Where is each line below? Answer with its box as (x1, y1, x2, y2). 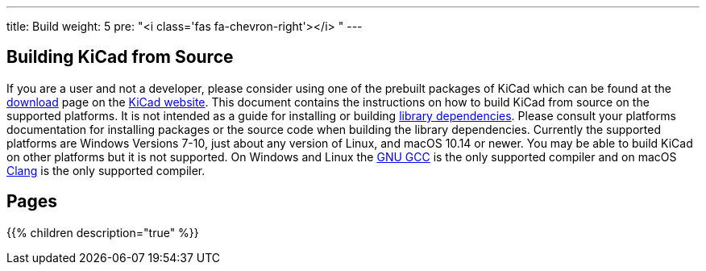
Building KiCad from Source (6, 47, 234, 68)
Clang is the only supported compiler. (6, 163, 206, 177)
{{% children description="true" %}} (6, 225, 199, 240)
